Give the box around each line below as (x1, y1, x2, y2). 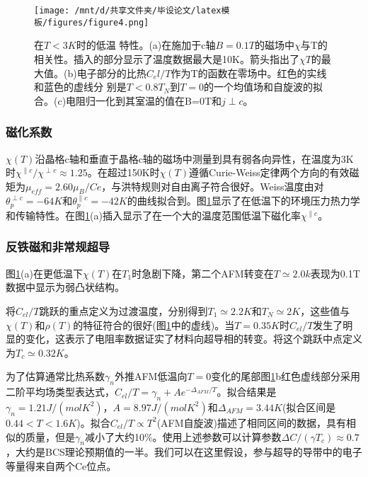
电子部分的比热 (76, 65, 146, 80)
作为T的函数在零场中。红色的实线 (171, 65, 327, 80)
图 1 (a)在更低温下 (6, 265, 83, 280)
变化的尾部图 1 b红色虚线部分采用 (211, 369, 361, 384)
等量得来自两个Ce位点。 (6, 458, 117, 473)
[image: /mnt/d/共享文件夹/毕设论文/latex (34, 6, 222, 16)
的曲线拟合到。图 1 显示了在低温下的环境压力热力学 (127, 193, 360, 208)
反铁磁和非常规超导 (6, 238, 110, 255)
